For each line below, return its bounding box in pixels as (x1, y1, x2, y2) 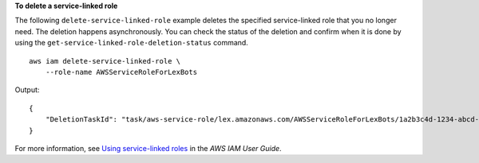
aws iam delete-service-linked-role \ (29, 56, 181, 65)
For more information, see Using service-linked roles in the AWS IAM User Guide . (14, 143, 283, 153)
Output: (14, 85, 40, 95)
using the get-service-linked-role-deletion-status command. (14, 38, 249, 48)
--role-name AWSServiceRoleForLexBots (45, 68, 198, 76)
